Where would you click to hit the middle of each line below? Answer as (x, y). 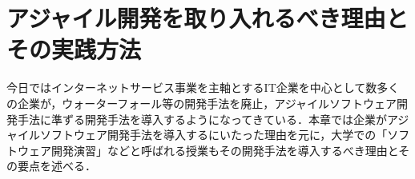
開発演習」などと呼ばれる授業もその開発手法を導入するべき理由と (225, 150)
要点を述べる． (56, 166)
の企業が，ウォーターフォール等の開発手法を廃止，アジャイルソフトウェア (202, 103)
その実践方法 (74, 49)
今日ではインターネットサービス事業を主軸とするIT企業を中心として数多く (203, 88)
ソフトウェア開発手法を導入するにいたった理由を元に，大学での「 (214, 135)
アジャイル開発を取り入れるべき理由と (207, 18)
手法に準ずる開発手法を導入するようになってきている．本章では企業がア (207, 119)
